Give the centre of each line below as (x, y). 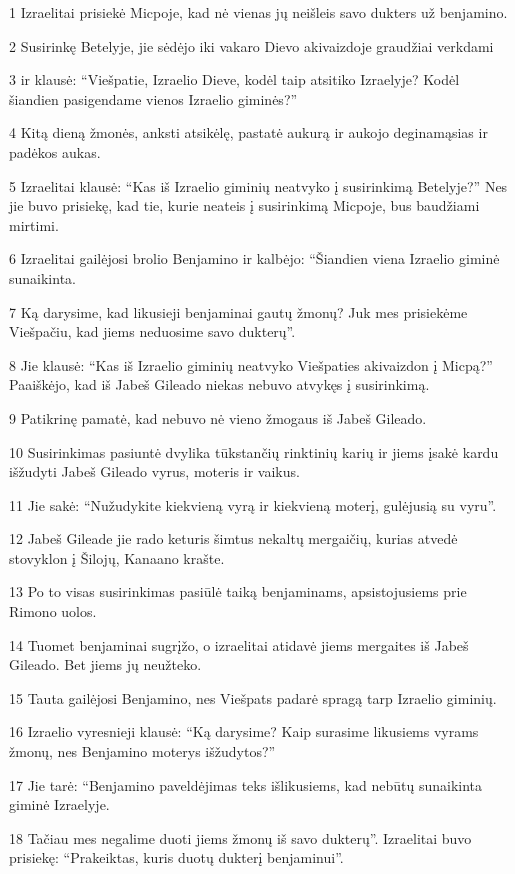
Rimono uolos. (53, 611)
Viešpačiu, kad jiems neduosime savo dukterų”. (152, 331)
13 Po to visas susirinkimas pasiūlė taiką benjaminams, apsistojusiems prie (238, 591)
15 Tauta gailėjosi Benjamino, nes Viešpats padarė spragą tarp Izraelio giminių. (253, 697)
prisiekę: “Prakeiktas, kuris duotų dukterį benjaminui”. (176, 857)
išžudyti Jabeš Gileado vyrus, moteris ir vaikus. (154, 471)
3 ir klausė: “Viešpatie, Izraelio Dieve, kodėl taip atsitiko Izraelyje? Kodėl (234, 79)
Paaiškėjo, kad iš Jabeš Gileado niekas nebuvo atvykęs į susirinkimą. (219, 384)
